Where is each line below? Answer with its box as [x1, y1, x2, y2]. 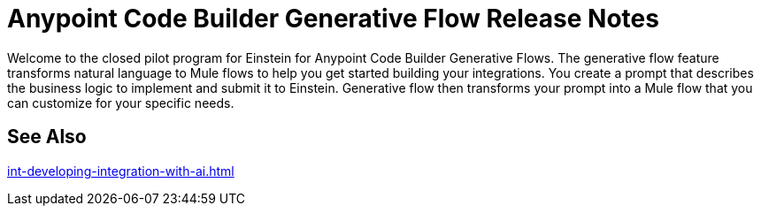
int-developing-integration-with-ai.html [7, 163, 234, 179]
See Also [7, 126, 87, 148]
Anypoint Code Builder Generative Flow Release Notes [7, 4, 659, 34]
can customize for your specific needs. [7, 95, 234, 110]
